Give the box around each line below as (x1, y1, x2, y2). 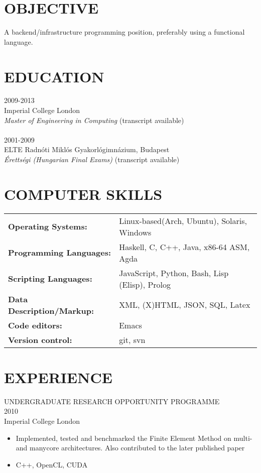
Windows (119, 226, 152, 238)
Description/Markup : (8, 304, 94, 316)
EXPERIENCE (4, 367, 112, 387)
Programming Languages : (8, 247, 111, 259)
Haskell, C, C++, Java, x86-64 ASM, (119, 241, 250, 253)
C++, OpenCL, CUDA (16, 459, 88, 469)
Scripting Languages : (8, 273, 92, 285)
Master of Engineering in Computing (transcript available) (4, 114, 184, 125)
